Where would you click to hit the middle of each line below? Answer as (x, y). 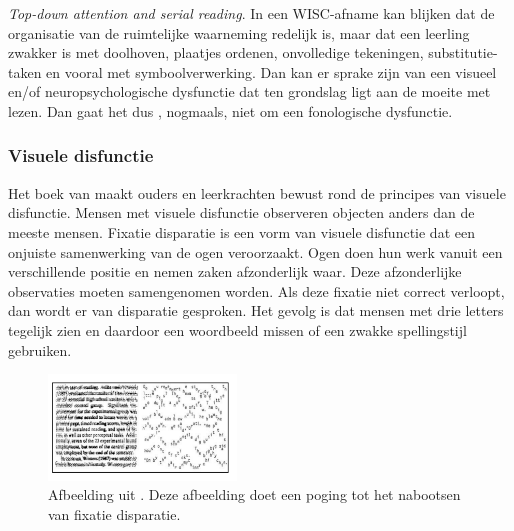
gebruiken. (40, 349)
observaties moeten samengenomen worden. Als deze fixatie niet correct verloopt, (256, 290)
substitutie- (463, 52)
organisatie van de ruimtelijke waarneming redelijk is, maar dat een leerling (239, 32)
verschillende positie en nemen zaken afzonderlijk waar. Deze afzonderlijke (235, 271)
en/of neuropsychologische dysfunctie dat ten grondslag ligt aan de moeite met (249, 91)
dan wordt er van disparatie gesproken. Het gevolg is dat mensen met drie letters (256, 310)
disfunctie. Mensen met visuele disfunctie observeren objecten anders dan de (241, 212)
